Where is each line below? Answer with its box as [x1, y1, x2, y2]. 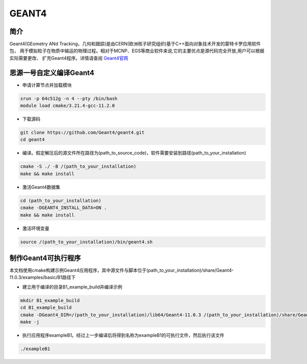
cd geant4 [20, 137, 45, 143]
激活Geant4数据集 [22, 184, 61, 190]
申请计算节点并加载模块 [22, 82, 72, 88]
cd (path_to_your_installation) [20, 198, 102, 203]
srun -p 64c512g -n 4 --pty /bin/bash [20, 95, 118, 101]
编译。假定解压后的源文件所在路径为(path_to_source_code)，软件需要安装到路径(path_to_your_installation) [22, 150, 247, 156]
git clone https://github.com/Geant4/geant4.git [20, 130, 145, 136]
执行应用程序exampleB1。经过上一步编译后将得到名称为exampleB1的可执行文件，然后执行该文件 [22, 332, 225, 338]
